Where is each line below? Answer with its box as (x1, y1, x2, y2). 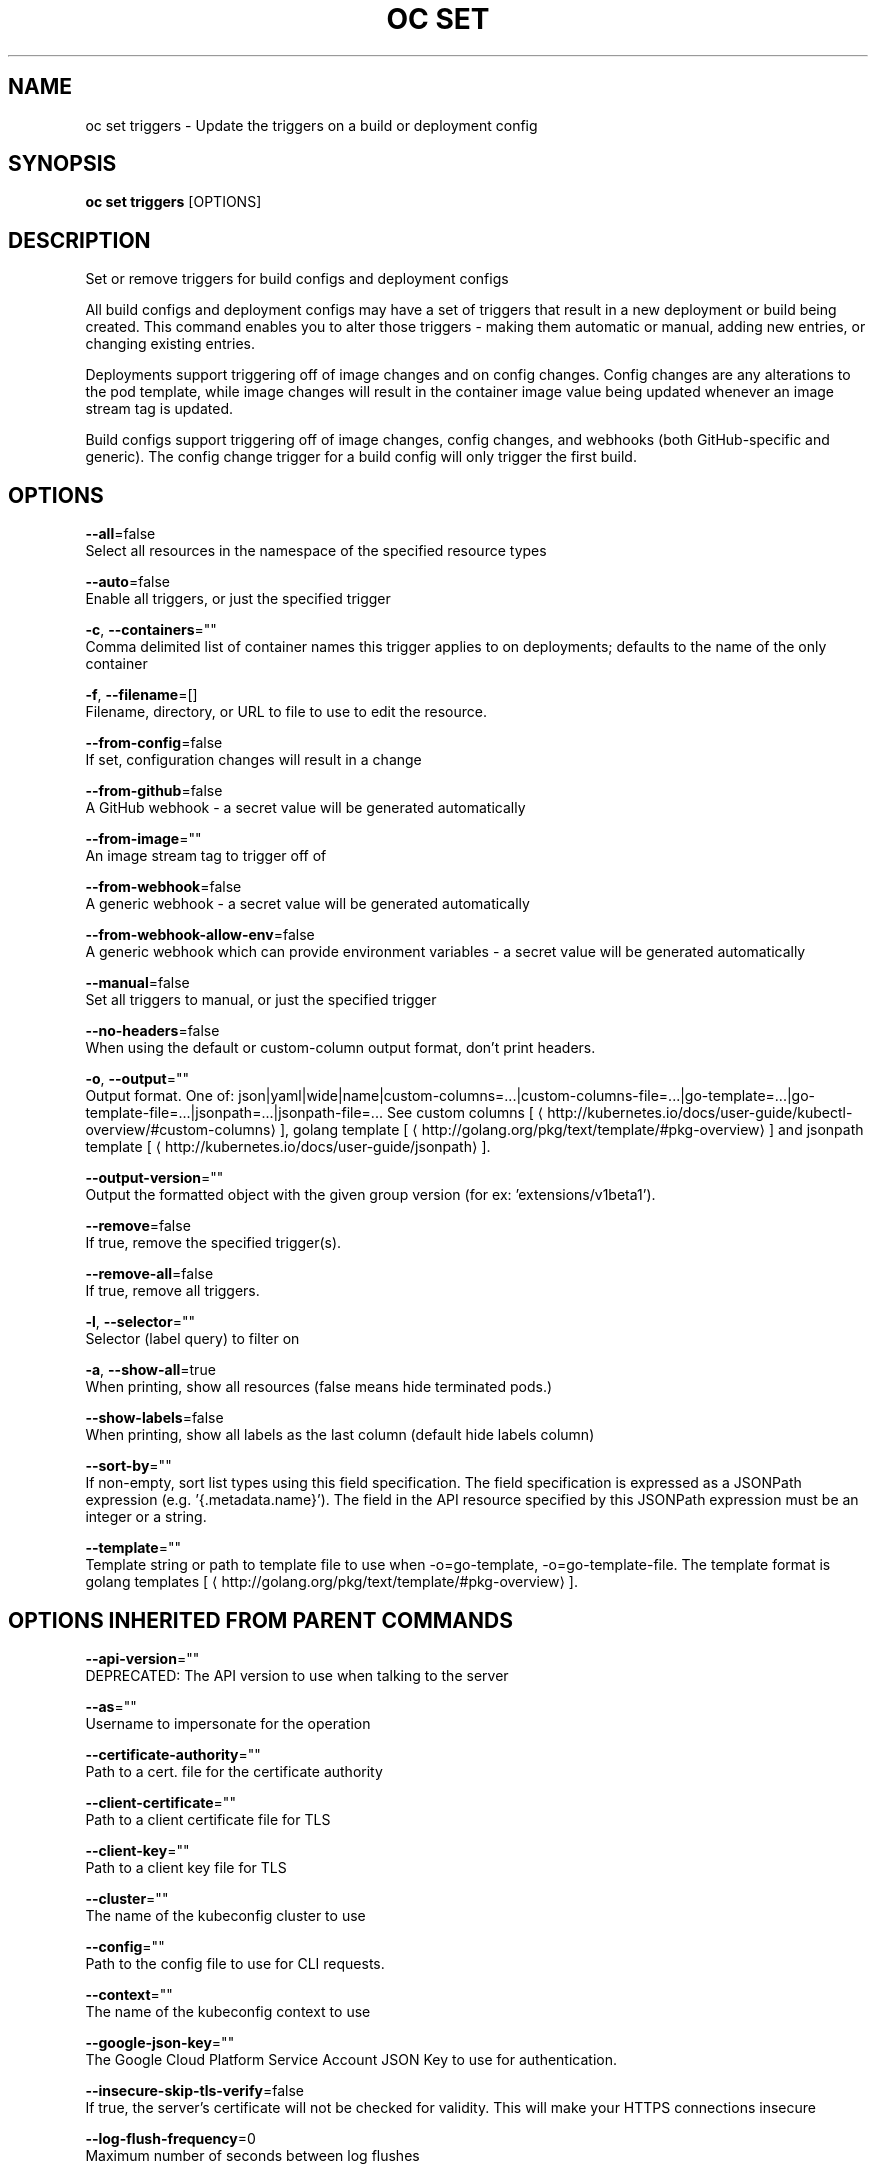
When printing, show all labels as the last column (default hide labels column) (85, 1426, 595, 1444)
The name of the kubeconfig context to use (85, 2002, 371, 2020)
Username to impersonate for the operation (85, 1714, 371, 1732)
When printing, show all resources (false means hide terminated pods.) (85, 1378, 553, 1396)
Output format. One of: (85, 1087, 235, 1105)
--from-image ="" (85, 830, 202, 848)
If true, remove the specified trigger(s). (85, 1234, 342, 1252)
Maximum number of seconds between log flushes (85, 2146, 420, 2164)
